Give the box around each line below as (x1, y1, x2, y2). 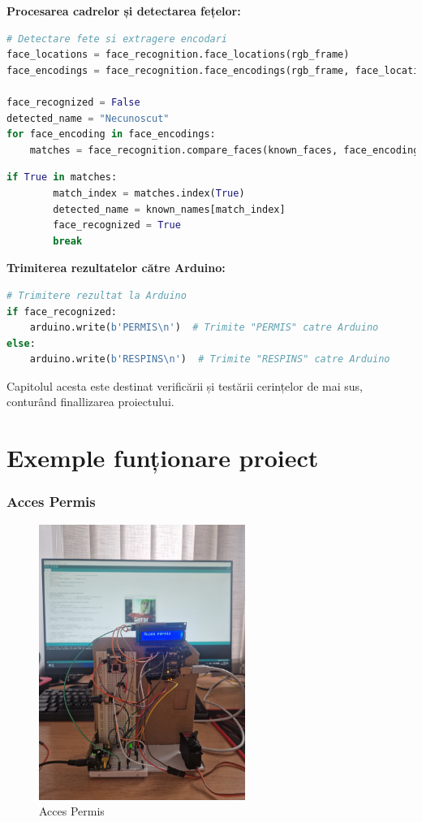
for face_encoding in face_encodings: (6, 128, 216, 141)
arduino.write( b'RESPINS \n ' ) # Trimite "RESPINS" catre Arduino (29, 353, 390, 366)
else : (6, 337, 36, 349)
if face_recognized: (6, 305, 118, 318)
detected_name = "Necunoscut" (6, 112, 170, 124)
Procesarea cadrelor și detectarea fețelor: (6, 2, 241, 19)
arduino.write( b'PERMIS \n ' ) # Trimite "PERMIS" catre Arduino (29, 322, 379, 334)
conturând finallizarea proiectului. (6, 393, 174, 410)
